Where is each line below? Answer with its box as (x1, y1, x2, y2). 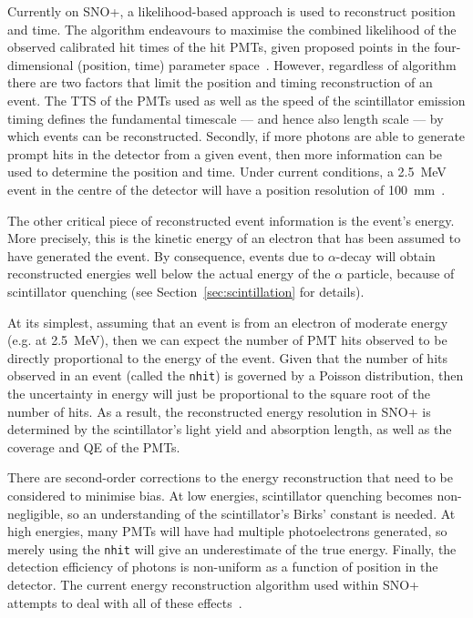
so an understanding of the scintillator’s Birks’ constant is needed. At (67, 503, 456, 522)
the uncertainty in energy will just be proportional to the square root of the (7, 383, 430, 402)
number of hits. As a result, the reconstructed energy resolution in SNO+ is (7, 401, 431, 420)
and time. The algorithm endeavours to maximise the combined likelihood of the (7, 19, 457, 38)
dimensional (7, 55, 74, 74)
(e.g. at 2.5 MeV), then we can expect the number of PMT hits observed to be (7, 330, 447, 350)
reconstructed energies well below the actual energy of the (7, 264, 331, 283)
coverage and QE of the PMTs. (7, 437, 180, 456)
